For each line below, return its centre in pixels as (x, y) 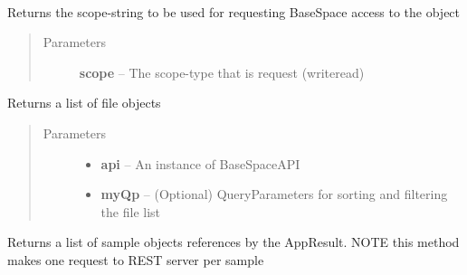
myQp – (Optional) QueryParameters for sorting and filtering (274, 194)
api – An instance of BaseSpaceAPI (200, 163)
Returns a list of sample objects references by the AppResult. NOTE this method (233, 242)
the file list (131, 211)
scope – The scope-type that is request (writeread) (222, 72)
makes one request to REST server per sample (136, 259)
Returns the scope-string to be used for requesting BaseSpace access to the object (234, 11)
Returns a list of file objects (84, 103)
